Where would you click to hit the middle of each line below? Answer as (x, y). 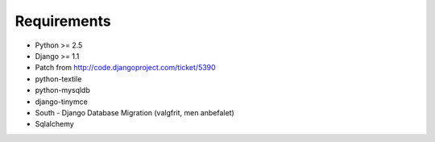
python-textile (58, 79)
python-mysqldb (62, 90)
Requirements (63, 21)
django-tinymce (61, 102)
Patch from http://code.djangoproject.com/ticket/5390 (126, 68)
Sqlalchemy (54, 124)
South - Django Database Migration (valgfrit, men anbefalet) (135, 112)
